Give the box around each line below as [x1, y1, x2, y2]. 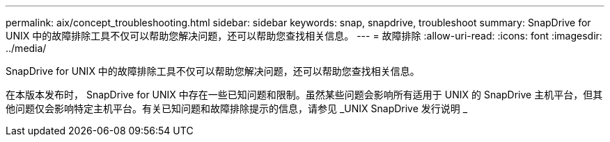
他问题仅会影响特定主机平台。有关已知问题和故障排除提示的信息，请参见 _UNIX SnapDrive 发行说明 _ [6, 103, 468, 114]
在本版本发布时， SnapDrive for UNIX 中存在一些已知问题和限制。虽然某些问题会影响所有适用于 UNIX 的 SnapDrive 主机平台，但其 [6, 89, 603, 100]
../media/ [6, 42, 47, 54]
